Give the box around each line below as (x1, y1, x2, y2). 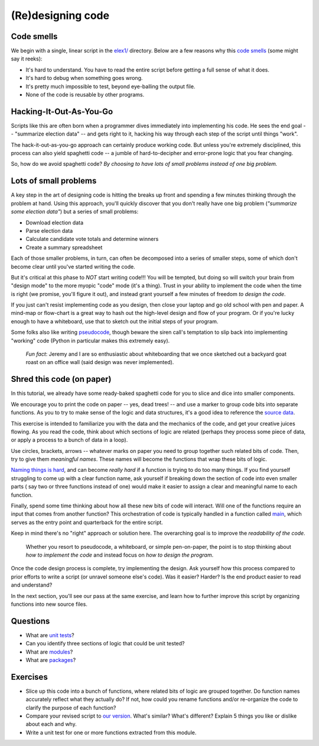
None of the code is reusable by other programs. (25, 91, 145, 98)
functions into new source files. (11, 600, 88, 607)
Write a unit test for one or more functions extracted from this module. (25, 729, 197, 736)
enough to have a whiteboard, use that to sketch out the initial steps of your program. (11, 317, 219, 325)
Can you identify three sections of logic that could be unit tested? (25, 640, 185, 647)
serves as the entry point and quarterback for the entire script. (11, 519, 164, 526)
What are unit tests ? (25, 631, 74, 639)
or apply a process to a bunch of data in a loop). (11, 436, 128, 443)
